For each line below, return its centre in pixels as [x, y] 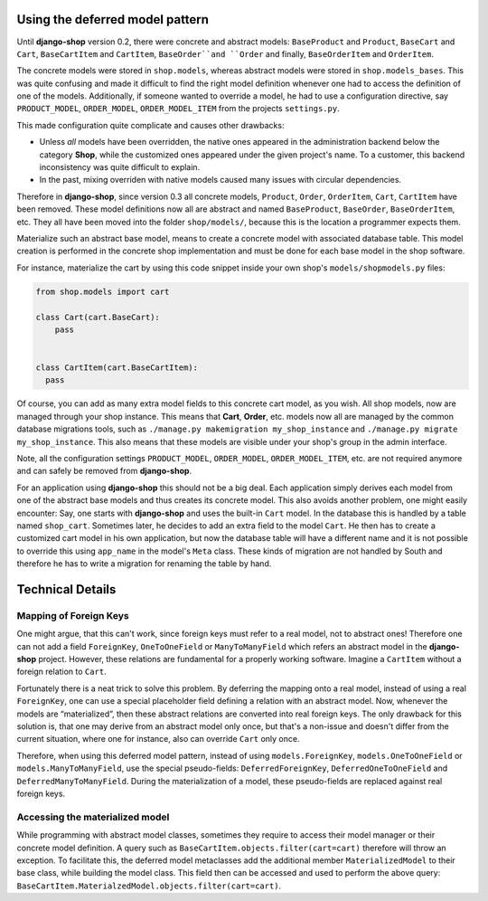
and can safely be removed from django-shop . [104, 471]
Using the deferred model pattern [113, 19]
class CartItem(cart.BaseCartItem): [117, 368]
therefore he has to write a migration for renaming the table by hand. [144, 564]
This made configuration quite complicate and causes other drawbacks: [150, 125]
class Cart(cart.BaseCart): [98, 317]
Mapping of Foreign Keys [73, 615]
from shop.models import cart [103, 291]
